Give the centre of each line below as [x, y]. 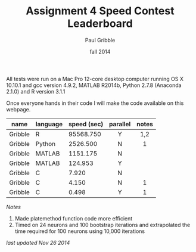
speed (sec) [86, 124]
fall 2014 [100, 51]
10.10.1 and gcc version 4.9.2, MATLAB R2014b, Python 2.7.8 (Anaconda [94, 85]
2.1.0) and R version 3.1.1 [36, 91]
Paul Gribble [100, 40]
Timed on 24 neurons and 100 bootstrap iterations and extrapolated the [102, 225]
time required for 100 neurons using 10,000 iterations [80, 231]
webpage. [18, 109]
